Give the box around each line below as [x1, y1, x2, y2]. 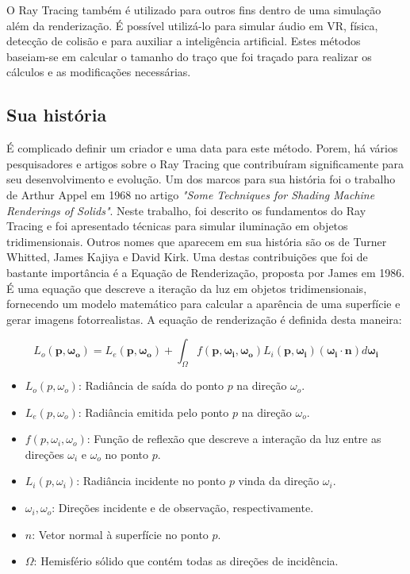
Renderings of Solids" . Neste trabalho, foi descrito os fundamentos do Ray [6, 202, 366, 218]
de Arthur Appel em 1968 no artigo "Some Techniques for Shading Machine [6, 186, 375, 202]
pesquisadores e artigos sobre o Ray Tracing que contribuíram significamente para [6, 155, 404, 171]
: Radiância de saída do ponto [78, 377, 224, 394]
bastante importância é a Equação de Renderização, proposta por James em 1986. [6, 264, 405, 280]
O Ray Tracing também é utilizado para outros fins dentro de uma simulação [6, 2, 381, 17]
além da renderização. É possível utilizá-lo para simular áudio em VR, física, [6, 17, 378, 33]
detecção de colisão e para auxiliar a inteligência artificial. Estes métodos [6, 33, 361, 49]
